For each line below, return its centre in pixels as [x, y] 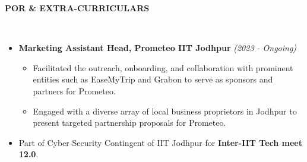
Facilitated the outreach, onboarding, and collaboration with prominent [163, 67]
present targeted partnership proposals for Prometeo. [129, 123]
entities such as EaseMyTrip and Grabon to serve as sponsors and [153, 79]
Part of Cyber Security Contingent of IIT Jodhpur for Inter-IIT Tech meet [161, 142]
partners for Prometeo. [74, 90]
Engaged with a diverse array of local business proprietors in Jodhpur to [165, 111]
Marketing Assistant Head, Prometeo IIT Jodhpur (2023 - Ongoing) [158, 48]
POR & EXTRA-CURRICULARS [77, 8]
